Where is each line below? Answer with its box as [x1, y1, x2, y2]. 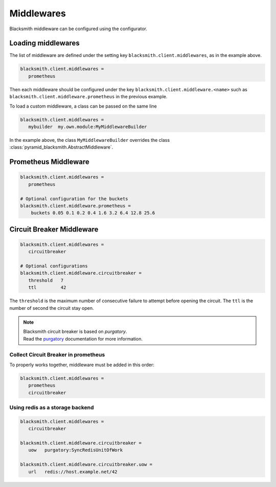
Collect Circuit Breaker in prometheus [9, 351, 105, 358]
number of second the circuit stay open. [9, 305, 94, 311]
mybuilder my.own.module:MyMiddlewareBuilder [28, 123, 147, 130]
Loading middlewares [9, 39, 80, 48]
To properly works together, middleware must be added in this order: [9, 362, 154, 368]
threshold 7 [28, 277, 64, 283]
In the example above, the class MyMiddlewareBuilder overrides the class [9, 137, 170, 143]
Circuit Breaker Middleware [9, 225, 99, 234]
